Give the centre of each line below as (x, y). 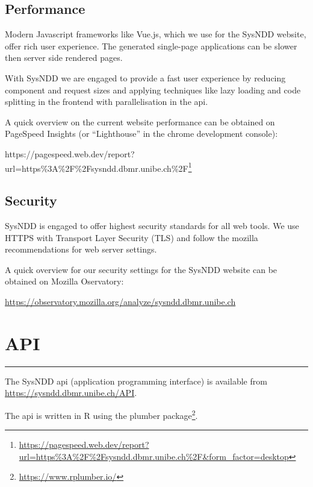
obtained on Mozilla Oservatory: (64, 281)
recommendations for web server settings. (81, 249)
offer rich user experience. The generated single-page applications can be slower (151, 46)
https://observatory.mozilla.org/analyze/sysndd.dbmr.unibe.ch (120, 301)
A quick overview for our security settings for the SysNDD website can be (141, 269)
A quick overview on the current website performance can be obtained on (140, 121)
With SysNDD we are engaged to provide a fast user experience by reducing (145, 77)
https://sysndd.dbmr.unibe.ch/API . (71, 393)
